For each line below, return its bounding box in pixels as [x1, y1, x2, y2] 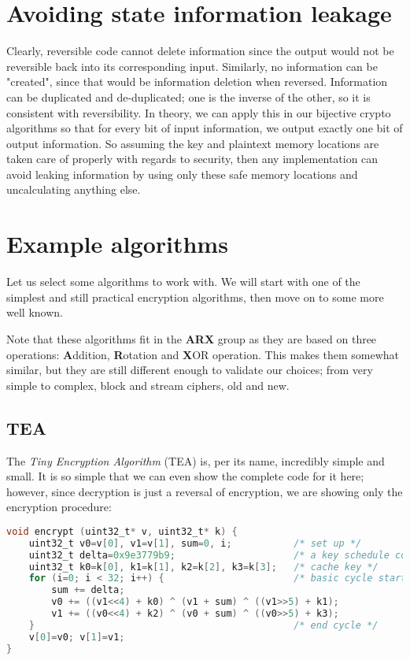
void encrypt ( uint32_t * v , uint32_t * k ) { [6, 525, 238, 537]
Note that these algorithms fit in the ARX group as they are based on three [6, 330, 377, 347]
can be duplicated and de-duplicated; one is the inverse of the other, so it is [6, 88, 371, 105]
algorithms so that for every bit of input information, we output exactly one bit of [6, 120, 403, 136]
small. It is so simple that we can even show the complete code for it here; [6, 468, 364, 484]
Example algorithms [6, 228, 228, 260]
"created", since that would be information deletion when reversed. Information [6, 73, 388, 90]
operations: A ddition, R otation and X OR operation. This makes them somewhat [6, 346, 400, 362]
